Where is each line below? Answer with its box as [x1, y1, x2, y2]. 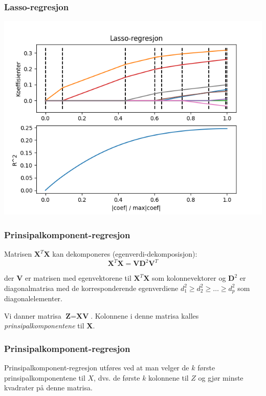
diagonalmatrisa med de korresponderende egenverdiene [4, 282, 179, 293]
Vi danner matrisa [4, 310, 61, 321]
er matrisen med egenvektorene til [25, 273, 131, 283]
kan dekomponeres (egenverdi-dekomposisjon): [52, 248, 197, 259]
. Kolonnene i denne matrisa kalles [91, 310, 199, 321]
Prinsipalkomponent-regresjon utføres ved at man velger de [4, 362, 189, 373]
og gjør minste [198, 372, 243, 383]
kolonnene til [148, 372, 189, 383]
